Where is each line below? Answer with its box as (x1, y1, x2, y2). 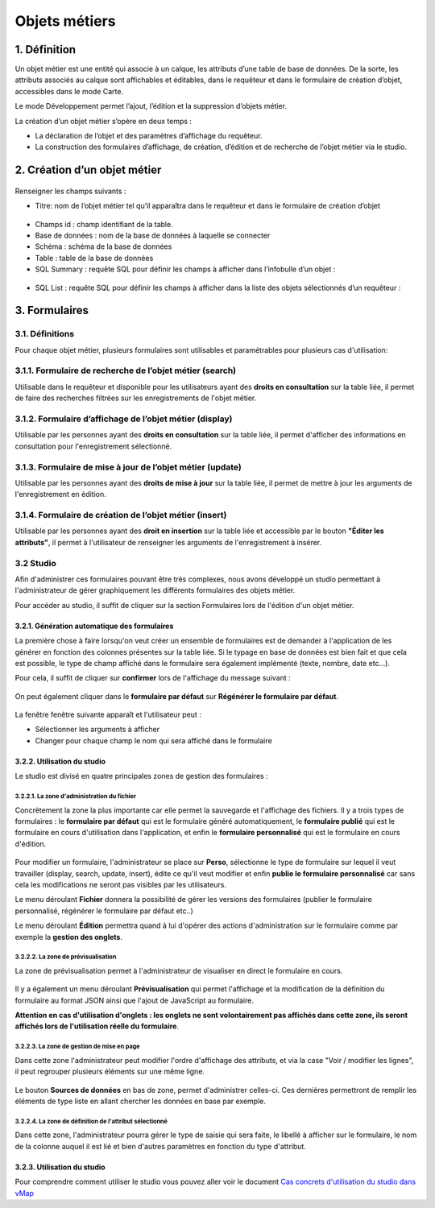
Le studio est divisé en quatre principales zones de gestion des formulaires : (14, 772, 269, 781)
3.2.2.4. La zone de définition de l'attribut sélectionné (14, 1117, 168, 1125)
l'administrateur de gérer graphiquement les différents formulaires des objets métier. (14, 585, 296, 595)
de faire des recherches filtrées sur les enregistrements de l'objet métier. (14, 393, 257, 403)
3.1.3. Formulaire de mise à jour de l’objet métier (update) (14, 461, 242, 473)
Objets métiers (14, 12, 116, 30)
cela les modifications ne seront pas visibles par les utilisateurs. (14, 879, 227, 889)
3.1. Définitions (14, 329, 75, 340)
